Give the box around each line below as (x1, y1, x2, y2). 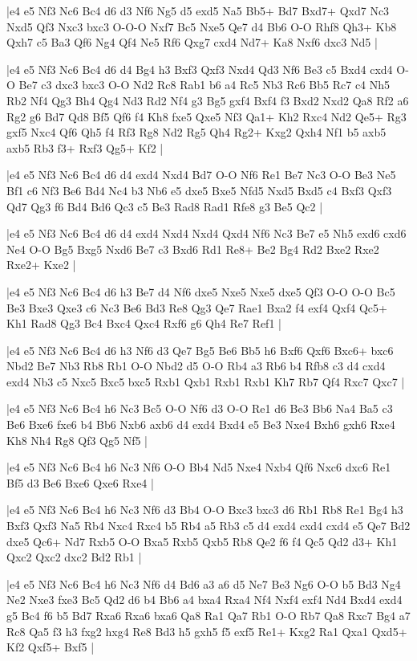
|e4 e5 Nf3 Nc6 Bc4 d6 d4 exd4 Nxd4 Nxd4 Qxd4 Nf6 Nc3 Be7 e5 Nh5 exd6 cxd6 (6, 225, 407, 242)
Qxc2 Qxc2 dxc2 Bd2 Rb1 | (6, 549, 142, 565)
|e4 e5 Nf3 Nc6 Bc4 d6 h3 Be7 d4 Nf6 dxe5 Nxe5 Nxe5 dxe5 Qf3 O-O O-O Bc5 (6, 283, 395, 300)
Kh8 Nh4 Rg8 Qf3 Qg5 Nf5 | (6, 431, 148, 448)
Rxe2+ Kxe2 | (6, 256, 76, 273)
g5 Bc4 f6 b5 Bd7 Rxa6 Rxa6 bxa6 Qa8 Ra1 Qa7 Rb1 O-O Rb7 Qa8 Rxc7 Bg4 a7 (6, 607, 411, 623)
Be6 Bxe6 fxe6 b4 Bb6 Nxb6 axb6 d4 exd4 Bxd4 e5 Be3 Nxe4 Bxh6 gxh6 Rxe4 (6, 416, 395, 433)
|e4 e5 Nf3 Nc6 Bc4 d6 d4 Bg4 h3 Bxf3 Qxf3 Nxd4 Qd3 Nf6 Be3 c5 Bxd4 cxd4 (6, 60, 393, 77)
